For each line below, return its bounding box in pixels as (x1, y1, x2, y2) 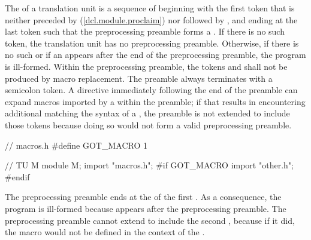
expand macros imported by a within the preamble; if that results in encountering (5, 95, 306, 107)
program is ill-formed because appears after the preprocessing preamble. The (5, 202, 286, 214)
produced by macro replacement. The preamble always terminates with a (5, 72, 273, 84)
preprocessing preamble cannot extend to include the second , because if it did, (5, 214, 295, 226)
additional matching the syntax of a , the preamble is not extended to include (5, 107, 290, 119)
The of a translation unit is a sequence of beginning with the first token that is (5, 2, 295, 14)
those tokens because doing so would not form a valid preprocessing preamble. (5, 118, 292, 131)
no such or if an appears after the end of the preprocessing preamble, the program (5, 48, 306, 61)
